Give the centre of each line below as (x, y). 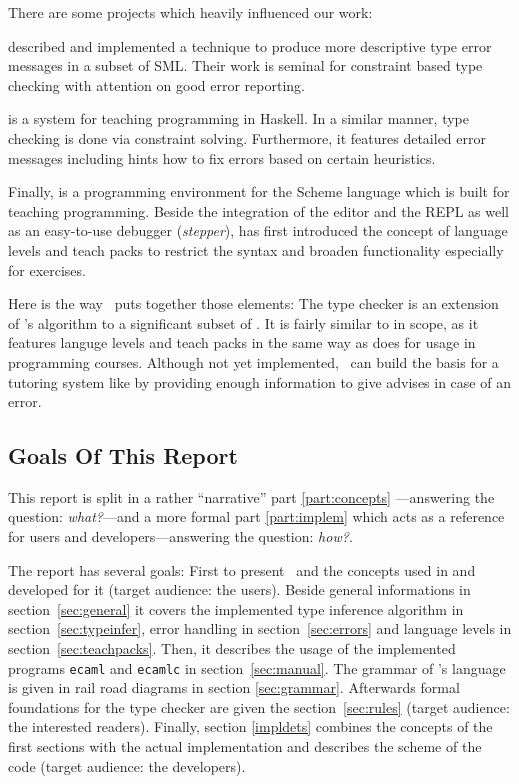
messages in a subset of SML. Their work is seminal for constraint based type (245, 65)
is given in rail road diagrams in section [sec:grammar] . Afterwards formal (234, 687)
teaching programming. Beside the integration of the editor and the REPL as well (259, 210)
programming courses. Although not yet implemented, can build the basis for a (253, 361)
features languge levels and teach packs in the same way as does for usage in (242, 342)
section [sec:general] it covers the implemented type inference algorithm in (236, 608)
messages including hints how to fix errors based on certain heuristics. (222, 157)
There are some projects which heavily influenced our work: (190, 12)
